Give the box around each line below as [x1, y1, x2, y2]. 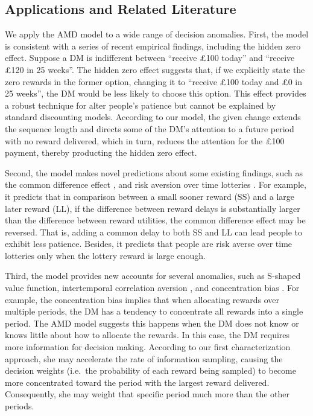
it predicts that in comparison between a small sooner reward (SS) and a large [5, 190, 295, 202]
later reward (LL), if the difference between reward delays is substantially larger [5, 202, 300, 214]
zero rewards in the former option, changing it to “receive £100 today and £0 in [5, 75, 303, 88]
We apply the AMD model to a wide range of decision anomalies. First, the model [5, 28, 309, 40]
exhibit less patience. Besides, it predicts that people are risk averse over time [5, 237, 292, 250]
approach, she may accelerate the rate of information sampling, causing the [5, 352, 283, 365]
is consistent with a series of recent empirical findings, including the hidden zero [5, 39, 301, 52]
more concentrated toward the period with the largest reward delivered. [5, 376, 270, 388]
